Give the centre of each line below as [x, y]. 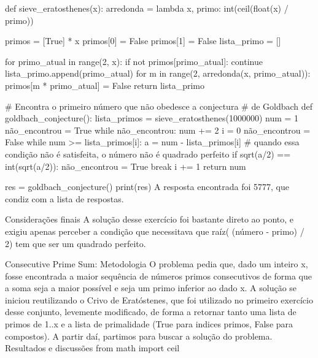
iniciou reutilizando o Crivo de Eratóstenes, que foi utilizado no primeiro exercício [159, 299]
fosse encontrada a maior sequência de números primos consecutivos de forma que [159, 276]
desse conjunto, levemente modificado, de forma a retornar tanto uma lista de [151, 312]
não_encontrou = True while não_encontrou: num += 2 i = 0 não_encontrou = [158, 130]
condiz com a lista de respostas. [64, 198]
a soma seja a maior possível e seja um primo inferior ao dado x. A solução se [151, 288]
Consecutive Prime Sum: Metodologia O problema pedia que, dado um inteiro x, [157, 264]
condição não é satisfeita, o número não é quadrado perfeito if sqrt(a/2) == [148, 154]
